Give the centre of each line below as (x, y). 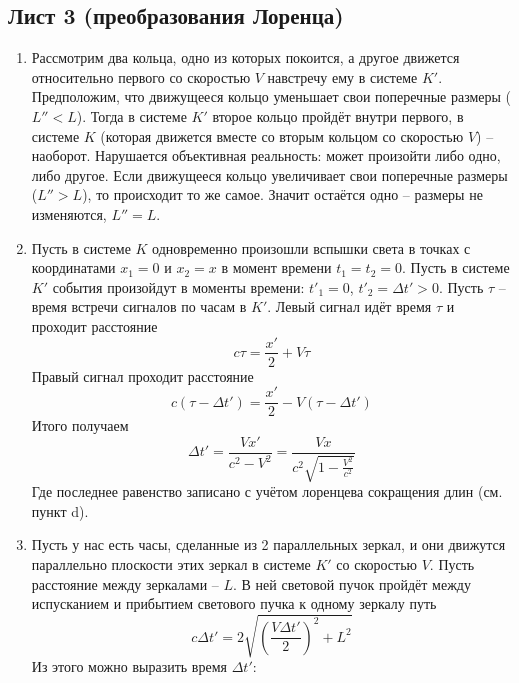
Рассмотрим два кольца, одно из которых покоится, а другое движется (245, 57)
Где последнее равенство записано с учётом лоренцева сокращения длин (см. (267, 491)
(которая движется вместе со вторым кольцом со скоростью (282, 135)
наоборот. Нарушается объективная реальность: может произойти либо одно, (266, 155)
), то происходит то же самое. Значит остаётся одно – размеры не (282, 194)
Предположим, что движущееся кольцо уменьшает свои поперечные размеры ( (271, 96)
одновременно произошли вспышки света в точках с (311, 247)
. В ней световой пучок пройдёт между (352, 583)
